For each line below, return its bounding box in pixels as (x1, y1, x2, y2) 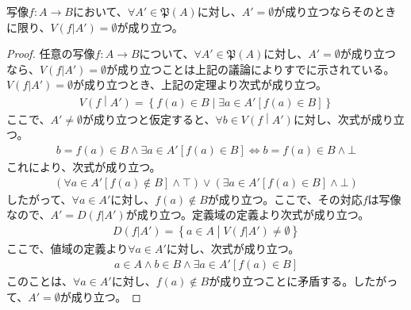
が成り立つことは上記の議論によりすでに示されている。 (106, 60, 395, 77)
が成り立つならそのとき (274, 3, 397, 19)
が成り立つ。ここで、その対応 (207, 190, 363, 207)
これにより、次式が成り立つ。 (6, 158, 161, 174)
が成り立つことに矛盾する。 (209, 272, 354, 289)
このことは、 (6, 272, 73, 289)
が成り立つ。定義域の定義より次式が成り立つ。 (125, 206, 370, 223)
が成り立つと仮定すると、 (82, 110, 216, 127)
